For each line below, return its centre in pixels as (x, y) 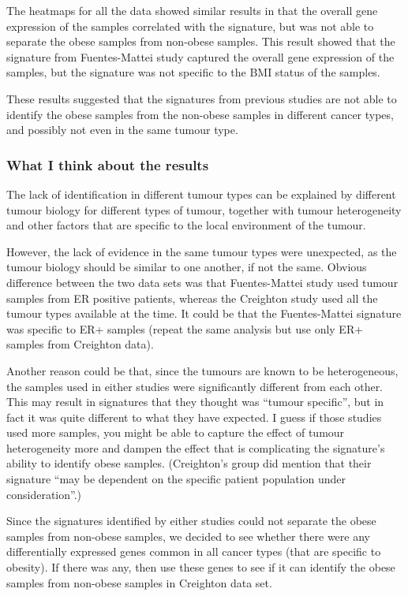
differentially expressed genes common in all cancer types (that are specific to (194, 551)
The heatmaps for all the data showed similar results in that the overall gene (192, 10)
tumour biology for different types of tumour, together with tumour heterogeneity (204, 209)
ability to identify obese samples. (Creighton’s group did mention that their (189, 463)
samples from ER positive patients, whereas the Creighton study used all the (192, 298)
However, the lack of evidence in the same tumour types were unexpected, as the (202, 251)
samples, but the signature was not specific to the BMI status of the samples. (193, 72)
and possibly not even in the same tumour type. (122, 130)
